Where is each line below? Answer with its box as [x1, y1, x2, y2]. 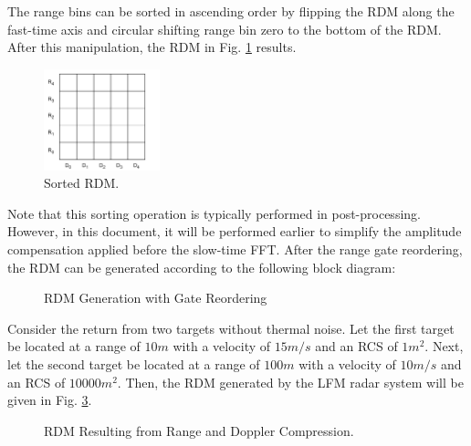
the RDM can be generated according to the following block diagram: [7, 257, 396, 276]
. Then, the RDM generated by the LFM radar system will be [117, 372, 464, 391]
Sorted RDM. [44, 173, 120, 192]
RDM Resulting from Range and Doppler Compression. [44, 420, 354, 440]
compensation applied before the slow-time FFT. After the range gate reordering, [7, 240, 463, 259]
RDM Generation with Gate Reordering [44, 288, 267, 307]
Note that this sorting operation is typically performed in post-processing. [7, 203, 421, 223]
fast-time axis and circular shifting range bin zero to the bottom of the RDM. [7, 19, 442, 38]
